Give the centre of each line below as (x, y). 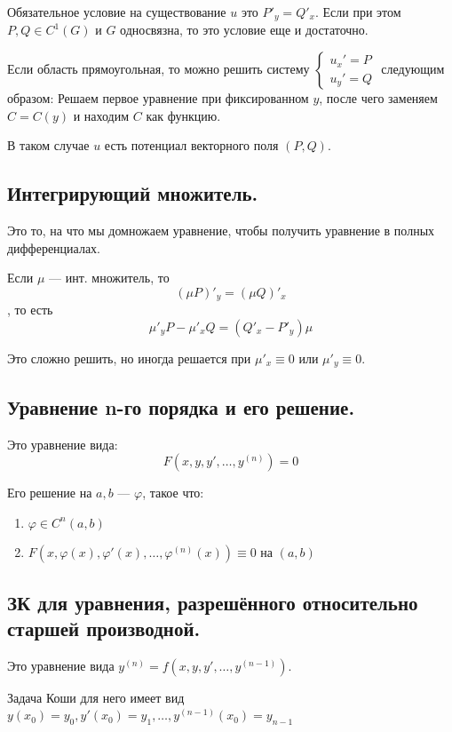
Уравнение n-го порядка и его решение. (181, 406)
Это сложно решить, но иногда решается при (129, 358)
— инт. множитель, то (109, 278)
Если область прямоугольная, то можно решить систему (159, 69)
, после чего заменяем (378, 98)
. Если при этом (358, 12)
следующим (413, 69)
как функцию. (183, 115)
